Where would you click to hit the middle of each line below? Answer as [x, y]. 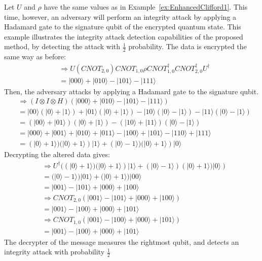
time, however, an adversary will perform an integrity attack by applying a [120, 16]
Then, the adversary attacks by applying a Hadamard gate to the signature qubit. [132, 91]
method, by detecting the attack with [62, 46]
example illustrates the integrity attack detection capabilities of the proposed [124, 36]
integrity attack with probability [54, 252]
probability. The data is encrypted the [188, 46]
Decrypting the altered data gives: [57, 154]
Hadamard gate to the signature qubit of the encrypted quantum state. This [123, 27]
